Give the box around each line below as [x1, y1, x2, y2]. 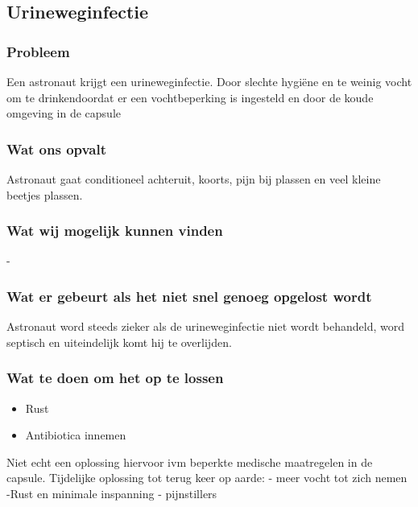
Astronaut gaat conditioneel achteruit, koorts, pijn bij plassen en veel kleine [6, 171, 381, 187]
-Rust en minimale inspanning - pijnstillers [6, 485, 217, 501]
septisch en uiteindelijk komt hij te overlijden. [6, 333, 232, 350]
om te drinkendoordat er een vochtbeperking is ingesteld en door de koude [6, 89, 374, 105]
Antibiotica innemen [25, 427, 126, 443]
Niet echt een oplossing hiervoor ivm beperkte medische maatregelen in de [6, 453, 373, 470]
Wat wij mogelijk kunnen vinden [6, 221, 223, 241]
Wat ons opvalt [6, 138, 107, 159]
